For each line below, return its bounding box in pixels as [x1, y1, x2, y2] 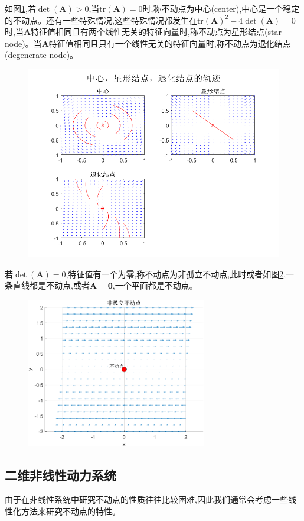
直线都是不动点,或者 [12, 279, 90, 292]
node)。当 [5, 37, 42, 49]
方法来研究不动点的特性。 [21, 504, 120, 517]
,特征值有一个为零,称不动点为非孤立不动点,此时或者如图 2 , [66, 267, 286, 280]
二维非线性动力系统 [5, 465, 116, 484]
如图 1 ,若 [5, 2, 36, 14]
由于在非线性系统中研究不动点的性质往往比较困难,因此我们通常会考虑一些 [5, 493, 288, 506]
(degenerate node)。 [5, 48, 79, 61]
